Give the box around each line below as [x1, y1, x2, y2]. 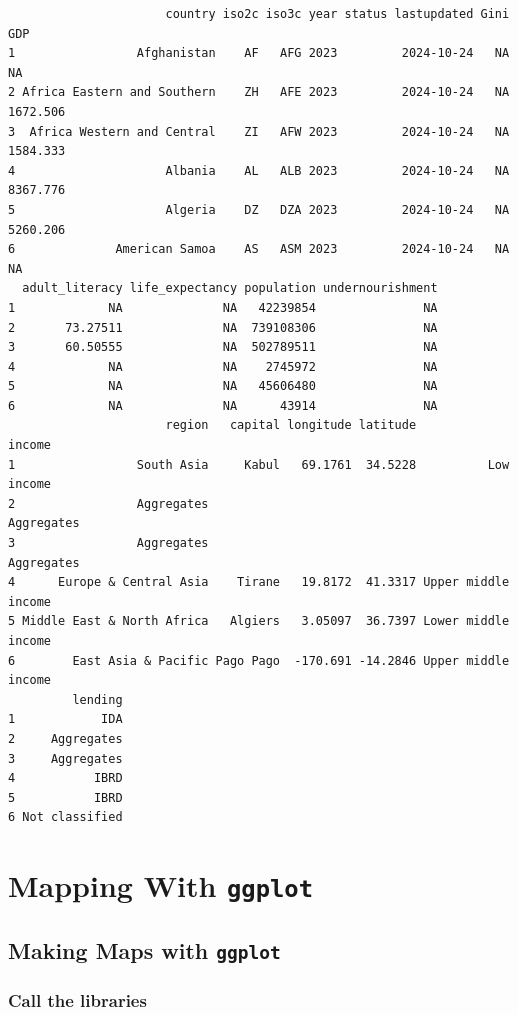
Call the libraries [8, 987, 147, 1012]
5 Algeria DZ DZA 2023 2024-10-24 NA [8, 202, 510, 217]
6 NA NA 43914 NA [8, 398, 438, 413]
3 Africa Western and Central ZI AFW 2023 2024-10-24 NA [8, 124, 510, 139]
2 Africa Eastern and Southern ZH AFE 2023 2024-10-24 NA [8, 85, 510, 100]
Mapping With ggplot [8, 865, 313, 906]
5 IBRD [8, 790, 123, 805]
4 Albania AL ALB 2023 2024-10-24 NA [8, 163, 510, 178]
